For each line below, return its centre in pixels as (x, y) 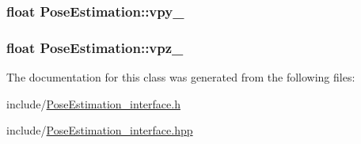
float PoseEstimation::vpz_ (95, 47)
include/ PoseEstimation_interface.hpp (100, 130)
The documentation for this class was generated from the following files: (181, 77)
